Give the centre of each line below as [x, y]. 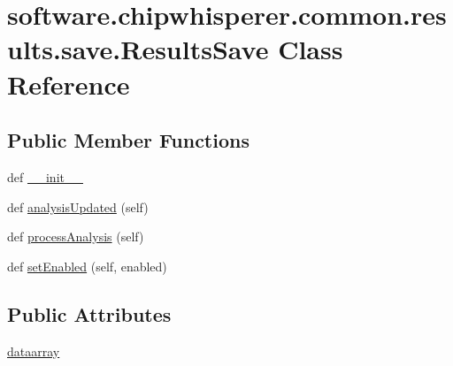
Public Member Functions [128, 140]
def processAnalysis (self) [76, 236]
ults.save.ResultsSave [138, 49]
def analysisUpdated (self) [78, 206]
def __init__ [45, 176]
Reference [69, 84]
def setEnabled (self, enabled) [87, 266]
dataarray [34, 351]
